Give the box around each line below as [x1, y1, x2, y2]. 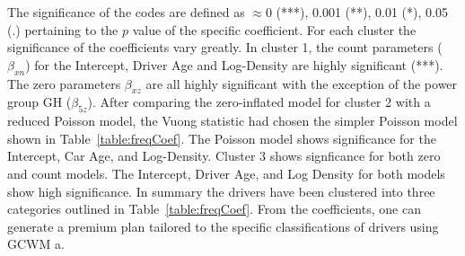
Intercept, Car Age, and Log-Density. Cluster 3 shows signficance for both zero [7, 146, 441, 165]
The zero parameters [7, 74, 121, 93]
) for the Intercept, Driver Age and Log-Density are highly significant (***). [25, 55, 443, 74]
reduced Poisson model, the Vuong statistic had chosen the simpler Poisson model [7, 111, 458, 130]
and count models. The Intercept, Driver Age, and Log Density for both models [7, 163, 445, 182]
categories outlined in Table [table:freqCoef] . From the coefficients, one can [7, 199, 421, 218]
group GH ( [7, 93, 72, 111]
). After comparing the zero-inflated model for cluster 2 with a [87, 93, 431, 111]
